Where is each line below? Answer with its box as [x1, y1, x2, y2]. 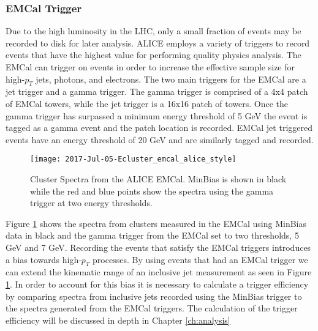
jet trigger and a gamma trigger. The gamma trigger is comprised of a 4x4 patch [6, 85, 308, 98]
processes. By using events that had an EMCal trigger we [93, 253, 308, 266]
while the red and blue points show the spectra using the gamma [30, 184, 274, 197]
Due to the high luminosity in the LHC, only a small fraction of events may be [6, 24, 301, 37]
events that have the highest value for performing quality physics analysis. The [6, 48, 301, 61]
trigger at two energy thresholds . [30, 196, 153, 209]
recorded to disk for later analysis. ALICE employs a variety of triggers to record [6, 36, 310, 49]
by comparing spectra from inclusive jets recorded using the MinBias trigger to [6, 289, 302, 302]
